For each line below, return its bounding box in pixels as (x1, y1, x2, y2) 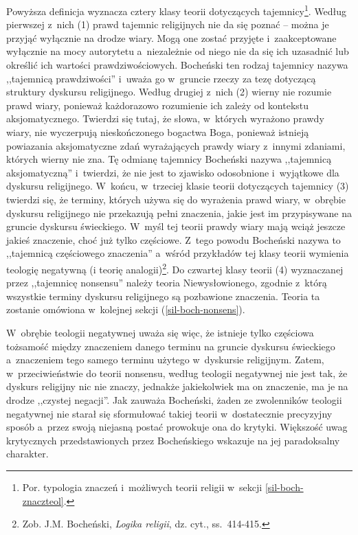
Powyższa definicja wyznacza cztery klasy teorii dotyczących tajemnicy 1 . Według (6, 2, 347, 18)
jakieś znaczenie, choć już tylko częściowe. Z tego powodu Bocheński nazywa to (6, 232, 341, 247)
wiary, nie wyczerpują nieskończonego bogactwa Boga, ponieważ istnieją (6, 125, 309, 139)
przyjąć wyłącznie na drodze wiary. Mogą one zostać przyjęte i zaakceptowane (6, 30, 337, 45)
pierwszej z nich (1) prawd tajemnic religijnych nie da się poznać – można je (6, 17, 329, 32)
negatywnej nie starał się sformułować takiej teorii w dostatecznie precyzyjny (6, 406, 333, 420)
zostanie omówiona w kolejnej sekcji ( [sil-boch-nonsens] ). (6, 302, 245, 317)
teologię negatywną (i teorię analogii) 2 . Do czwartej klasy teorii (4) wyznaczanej (6, 260, 344, 276)
